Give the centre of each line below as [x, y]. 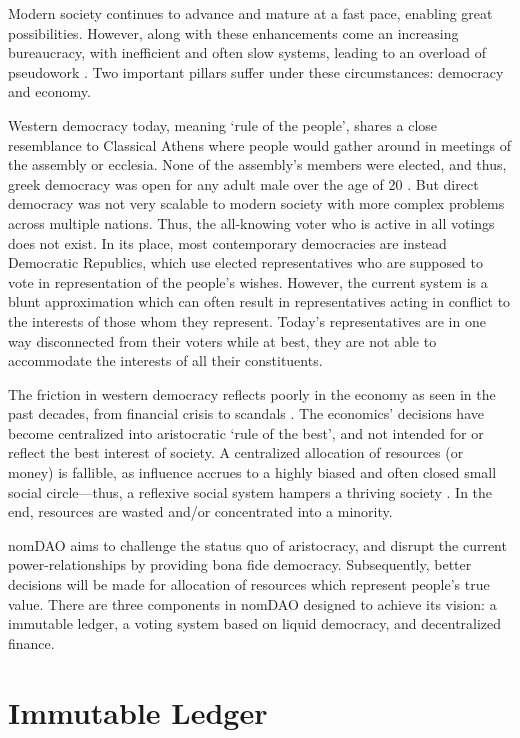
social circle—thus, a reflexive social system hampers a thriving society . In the [250, 491]
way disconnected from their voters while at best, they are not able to [222, 340]
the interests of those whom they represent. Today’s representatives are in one [247, 320]
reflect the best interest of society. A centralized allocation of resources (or [236, 452]
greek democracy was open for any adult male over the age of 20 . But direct [243, 183]
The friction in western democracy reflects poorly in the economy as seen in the [252, 393]
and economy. [49, 91]
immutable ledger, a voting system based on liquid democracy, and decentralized [255, 623]
